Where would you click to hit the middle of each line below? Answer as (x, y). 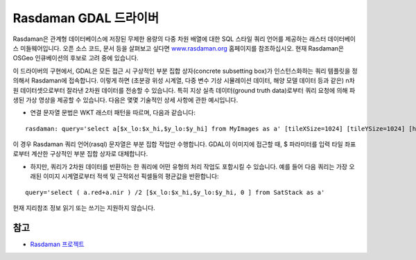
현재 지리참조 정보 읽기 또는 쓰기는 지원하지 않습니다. (84, 208)
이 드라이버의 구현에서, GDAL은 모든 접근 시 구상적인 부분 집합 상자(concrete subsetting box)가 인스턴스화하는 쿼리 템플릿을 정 (185, 71)
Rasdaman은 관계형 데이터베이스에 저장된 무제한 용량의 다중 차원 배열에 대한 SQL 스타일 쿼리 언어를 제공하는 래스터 (170, 39)
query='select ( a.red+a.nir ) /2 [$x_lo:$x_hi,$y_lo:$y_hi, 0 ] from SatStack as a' (175, 192)
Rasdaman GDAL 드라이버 (86, 18)
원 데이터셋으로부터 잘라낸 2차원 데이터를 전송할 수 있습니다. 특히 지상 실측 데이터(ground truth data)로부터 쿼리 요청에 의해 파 (184, 90)
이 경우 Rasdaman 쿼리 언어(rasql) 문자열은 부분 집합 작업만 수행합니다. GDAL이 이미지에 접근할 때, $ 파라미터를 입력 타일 (178, 144)
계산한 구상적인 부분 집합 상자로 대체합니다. (90, 154)
